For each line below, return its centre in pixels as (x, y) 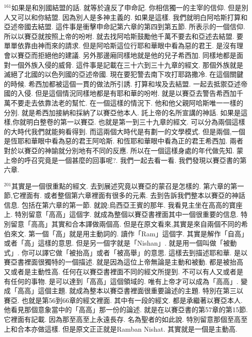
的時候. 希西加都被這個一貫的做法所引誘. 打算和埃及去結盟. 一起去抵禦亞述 (122, 83)
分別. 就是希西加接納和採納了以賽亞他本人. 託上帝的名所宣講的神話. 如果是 (122, 112)
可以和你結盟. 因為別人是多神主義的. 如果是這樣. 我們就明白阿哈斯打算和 (132, 17)
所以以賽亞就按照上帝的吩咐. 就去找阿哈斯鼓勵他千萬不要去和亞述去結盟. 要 (124, 36)
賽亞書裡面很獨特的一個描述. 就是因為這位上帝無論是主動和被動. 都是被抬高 (124, 262)
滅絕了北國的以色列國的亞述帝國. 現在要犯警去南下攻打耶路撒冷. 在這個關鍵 (124, 74)
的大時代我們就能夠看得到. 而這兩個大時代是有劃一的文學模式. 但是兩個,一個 (125, 131)
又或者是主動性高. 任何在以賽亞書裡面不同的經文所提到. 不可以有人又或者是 (124, 272)
